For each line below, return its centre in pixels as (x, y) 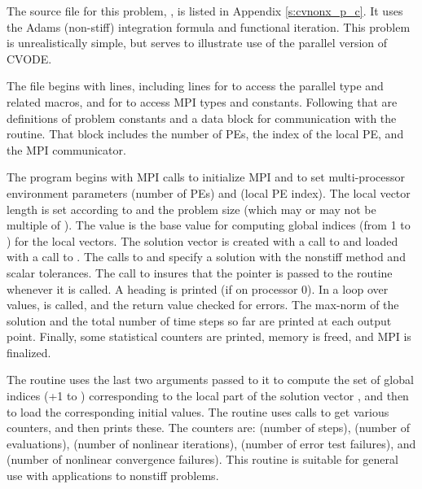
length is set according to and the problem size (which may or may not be (191, 209)
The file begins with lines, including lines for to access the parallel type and (195, 86)
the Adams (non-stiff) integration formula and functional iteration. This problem (209, 26)
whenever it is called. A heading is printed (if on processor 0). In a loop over (198, 288)
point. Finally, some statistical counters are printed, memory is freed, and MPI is (209, 336)
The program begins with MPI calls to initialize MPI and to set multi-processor (206, 177)
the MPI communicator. (66, 149)
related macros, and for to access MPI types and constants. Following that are (202, 101)
